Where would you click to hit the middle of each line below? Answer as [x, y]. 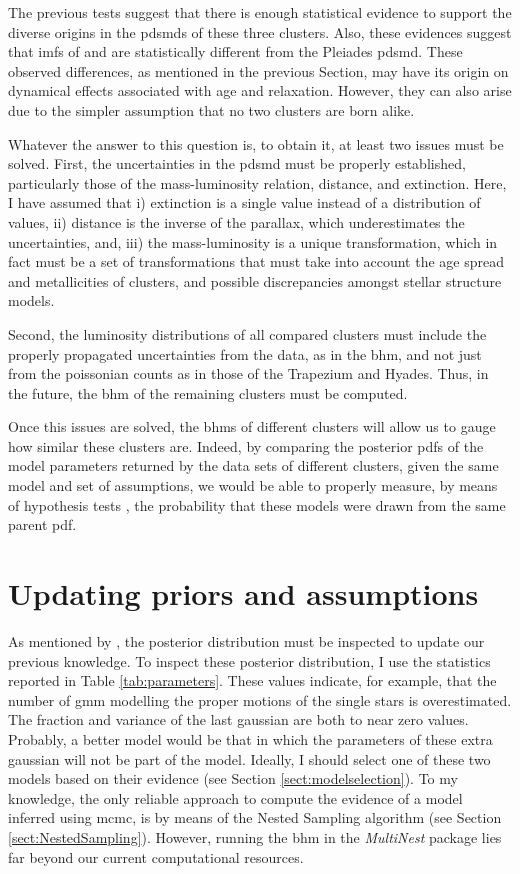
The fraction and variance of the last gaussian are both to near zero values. [238, 719]
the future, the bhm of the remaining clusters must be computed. [208, 392]
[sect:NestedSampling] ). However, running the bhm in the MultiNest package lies [255, 836]
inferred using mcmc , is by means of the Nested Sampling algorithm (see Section [255, 817]
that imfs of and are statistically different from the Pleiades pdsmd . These [235, 51]
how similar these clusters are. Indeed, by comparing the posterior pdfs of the [246, 445]
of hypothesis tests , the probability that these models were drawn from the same [257, 504]
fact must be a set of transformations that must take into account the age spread [256, 261]
